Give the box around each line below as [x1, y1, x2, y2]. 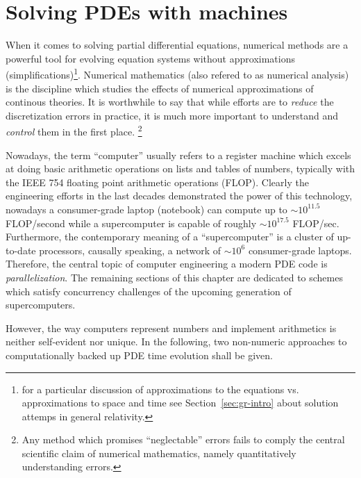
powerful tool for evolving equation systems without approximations [6, 51, 295, 65]
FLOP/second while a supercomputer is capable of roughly [6, 215, 257, 230]
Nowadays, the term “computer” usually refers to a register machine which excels [6, 147, 351, 162]
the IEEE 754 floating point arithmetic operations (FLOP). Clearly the [6, 174, 309, 189]
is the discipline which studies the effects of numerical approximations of [6, 81, 314, 95]
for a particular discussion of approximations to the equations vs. [22, 381, 299, 396]
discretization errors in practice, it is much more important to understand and [6, 108, 338, 122]
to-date [6, 242, 36, 257]
